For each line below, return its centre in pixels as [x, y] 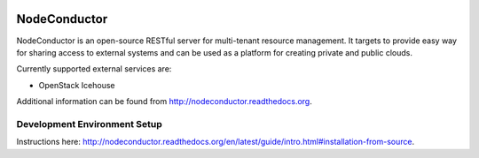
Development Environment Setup [90, 124]
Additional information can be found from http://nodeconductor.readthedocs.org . [164, 102]
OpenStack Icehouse [77, 85]
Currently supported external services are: [94, 69]
